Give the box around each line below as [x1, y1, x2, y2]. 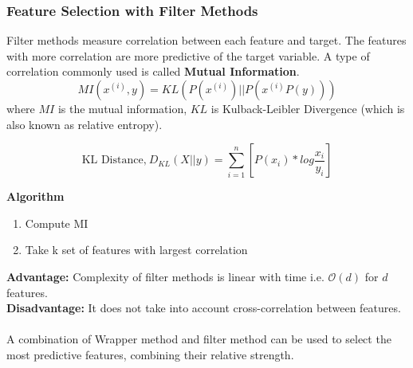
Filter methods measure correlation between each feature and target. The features [6, 32, 407, 49]
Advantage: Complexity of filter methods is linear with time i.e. [6, 268, 324, 284]
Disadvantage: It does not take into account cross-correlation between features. [6, 299, 401, 316]
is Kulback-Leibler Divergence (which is [210, 100, 405, 116]
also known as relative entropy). [6, 115, 163, 132]
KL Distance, [81, 155, 147, 166]
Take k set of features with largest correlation [25, 241, 248, 258]
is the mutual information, [57, 100, 187, 116]
